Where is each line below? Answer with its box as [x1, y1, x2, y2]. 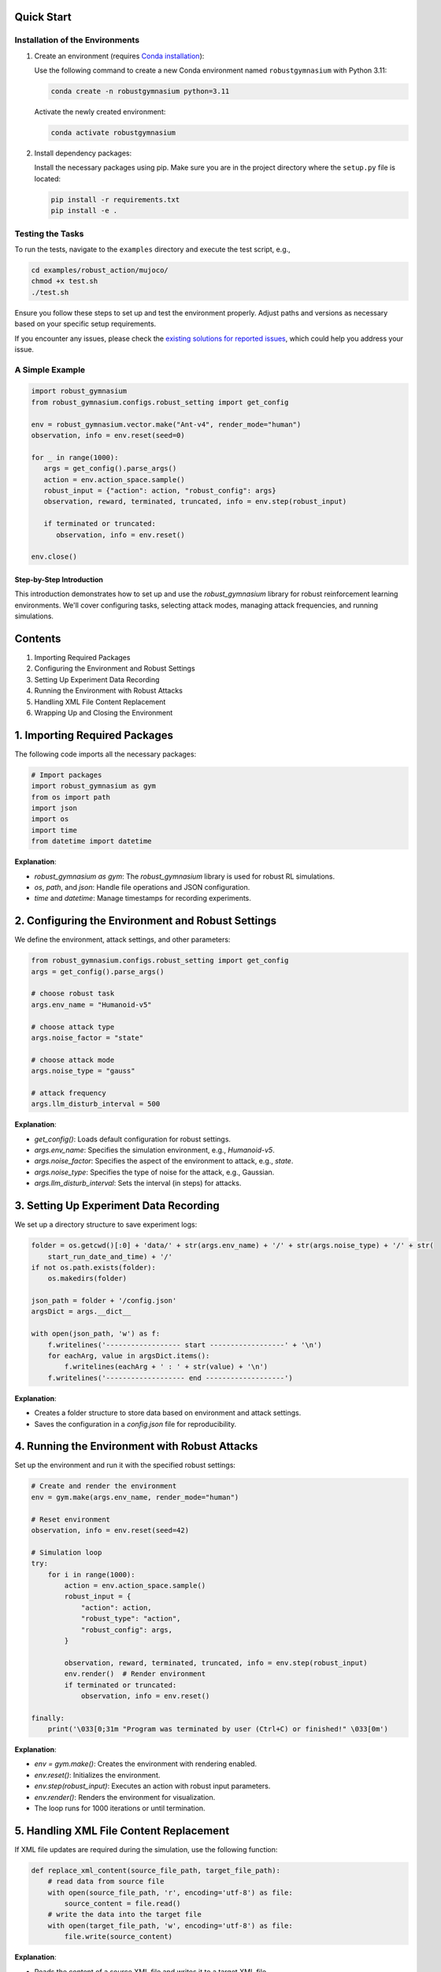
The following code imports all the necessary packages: [14, 749, 197, 759]
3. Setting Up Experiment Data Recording [14, 1199, 220, 1212]
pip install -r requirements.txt [50, 195, 180, 204]
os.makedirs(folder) [47, 1274, 128, 1283]
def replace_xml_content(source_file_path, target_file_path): [31, 1866, 281, 1875]
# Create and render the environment [31, 1481, 177, 1491]
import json [31, 804, 78, 812]
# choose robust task [31, 989, 115, 998]
